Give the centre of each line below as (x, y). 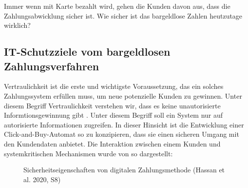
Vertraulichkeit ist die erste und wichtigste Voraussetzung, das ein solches (114, 86)
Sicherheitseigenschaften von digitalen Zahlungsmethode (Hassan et (124, 170)
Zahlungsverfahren (52, 66)
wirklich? (17, 25)
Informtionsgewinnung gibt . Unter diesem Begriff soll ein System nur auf (114, 115)
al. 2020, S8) (42, 179)
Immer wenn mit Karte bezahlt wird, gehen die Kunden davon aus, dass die (117, 6)
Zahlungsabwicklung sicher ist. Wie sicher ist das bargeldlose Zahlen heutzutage (123, 15)
